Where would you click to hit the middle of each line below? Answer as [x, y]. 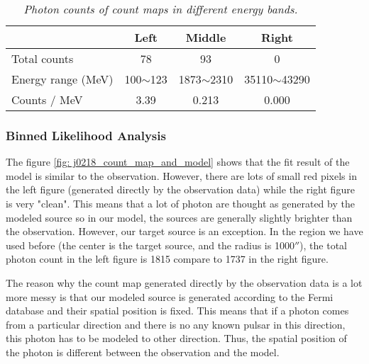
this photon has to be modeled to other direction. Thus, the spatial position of [176, 338]
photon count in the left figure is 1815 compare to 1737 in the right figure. [167, 259]
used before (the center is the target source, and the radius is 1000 [150, 245]
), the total [323, 245]
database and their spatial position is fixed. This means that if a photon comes [177, 311]
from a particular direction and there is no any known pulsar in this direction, [176, 324]
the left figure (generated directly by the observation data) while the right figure [180, 189]
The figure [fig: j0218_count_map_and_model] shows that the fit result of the [178, 162]
